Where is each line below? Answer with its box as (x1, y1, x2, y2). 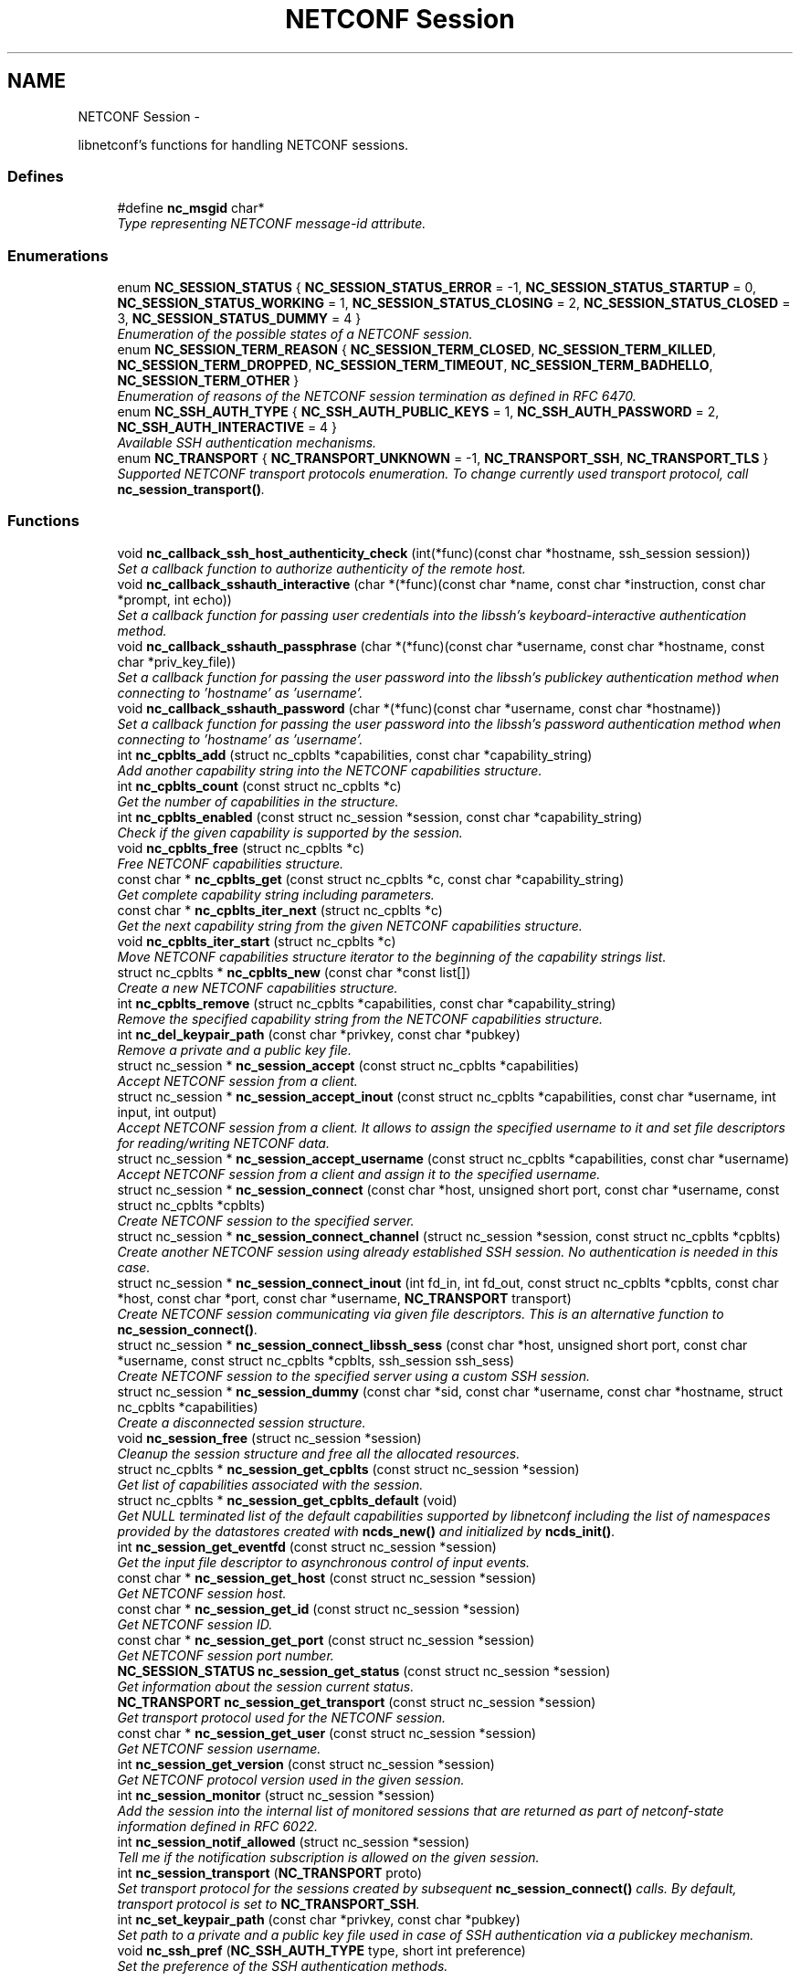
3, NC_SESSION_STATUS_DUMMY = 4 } (117, 311, 362, 327)
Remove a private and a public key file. (117, 1041, 352, 1058)
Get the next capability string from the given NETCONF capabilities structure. (117, 917, 583, 933)
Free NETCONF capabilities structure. (117, 855, 344, 871)
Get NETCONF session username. (117, 1740, 321, 1756)
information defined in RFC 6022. (117, 1818, 318, 1834)
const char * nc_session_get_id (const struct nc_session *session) (117, 1600, 521, 1617)
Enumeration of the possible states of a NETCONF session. (117, 326, 473, 342)
